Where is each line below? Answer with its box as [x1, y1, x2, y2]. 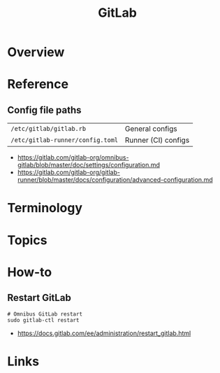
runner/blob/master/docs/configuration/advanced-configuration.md [17, 176, 213, 184]
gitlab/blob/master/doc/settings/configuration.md [17, 161, 161, 169]
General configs [124, 124, 177, 134]
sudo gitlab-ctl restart [7, 316, 80, 323]
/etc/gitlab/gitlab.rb [10, 125, 86, 133]
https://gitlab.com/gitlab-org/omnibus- [17, 153, 129, 162]
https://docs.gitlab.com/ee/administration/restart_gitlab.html [17, 329, 191, 337]
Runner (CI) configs [124, 135, 190, 145]
